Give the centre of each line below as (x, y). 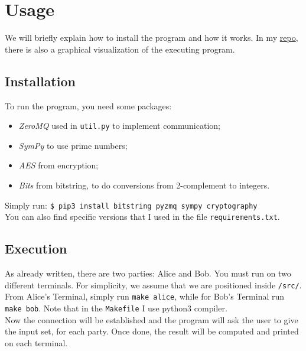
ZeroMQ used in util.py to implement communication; (119, 126)
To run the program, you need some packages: (88, 105)
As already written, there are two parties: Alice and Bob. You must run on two (148, 273)
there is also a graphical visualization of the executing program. (120, 49)
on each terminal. (36, 342)
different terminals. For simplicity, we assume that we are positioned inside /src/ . (153, 285)
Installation (40, 81)
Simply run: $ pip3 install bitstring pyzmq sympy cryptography (131, 205)
